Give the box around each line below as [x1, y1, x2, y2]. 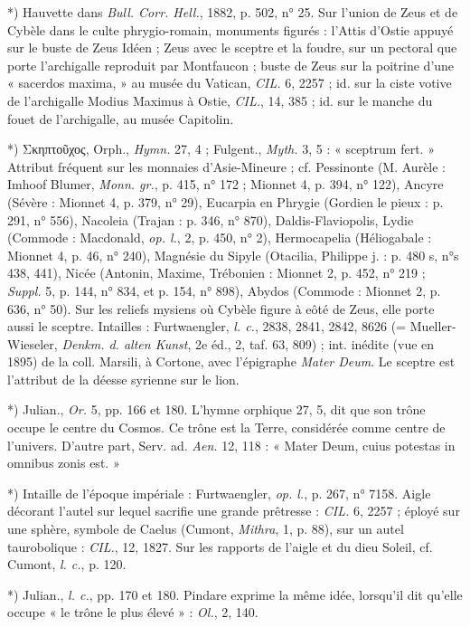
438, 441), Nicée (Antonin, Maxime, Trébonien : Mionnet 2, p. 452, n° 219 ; [7, 263, 426, 282]
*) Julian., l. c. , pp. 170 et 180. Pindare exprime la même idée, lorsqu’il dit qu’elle [7, 584, 463, 603]
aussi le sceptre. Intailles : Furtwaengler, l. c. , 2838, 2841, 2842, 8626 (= [7, 317, 407, 336]
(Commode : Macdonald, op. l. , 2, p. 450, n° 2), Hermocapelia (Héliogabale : [7, 228, 432, 247]
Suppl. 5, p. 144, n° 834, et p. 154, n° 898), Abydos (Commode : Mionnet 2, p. [7, 280, 441, 299]
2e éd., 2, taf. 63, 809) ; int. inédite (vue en [195, 334, 435, 353]
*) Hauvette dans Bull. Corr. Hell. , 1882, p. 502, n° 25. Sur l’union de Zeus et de [7, 3, 458, 21]
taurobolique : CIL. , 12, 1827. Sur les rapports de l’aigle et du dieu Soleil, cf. [7, 537, 433, 556]
